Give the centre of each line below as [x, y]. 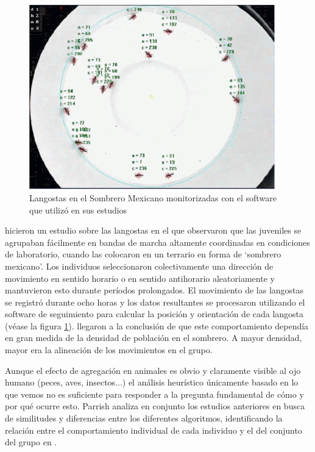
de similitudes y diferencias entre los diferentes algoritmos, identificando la [144, 418]
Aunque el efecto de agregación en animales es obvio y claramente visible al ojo [153, 370]
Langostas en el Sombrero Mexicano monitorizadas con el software [153, 197]
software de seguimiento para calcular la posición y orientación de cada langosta [154, 314]
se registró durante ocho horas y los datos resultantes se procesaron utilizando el [155, 302]
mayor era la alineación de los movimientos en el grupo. [109, 350]
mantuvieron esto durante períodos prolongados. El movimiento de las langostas [154, 290]
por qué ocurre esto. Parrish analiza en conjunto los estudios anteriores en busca [155, 406]
